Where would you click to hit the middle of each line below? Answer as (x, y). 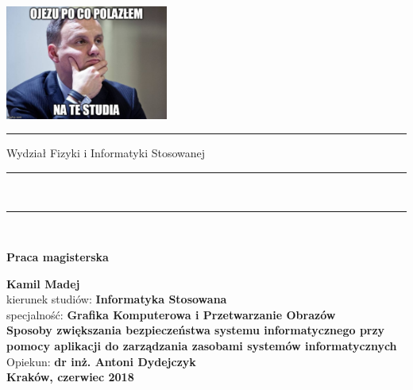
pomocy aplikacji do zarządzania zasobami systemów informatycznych (202, 346)
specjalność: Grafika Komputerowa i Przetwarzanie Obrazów (171, 314)
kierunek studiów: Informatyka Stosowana (117, 299)
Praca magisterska (58, 257)
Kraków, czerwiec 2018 (70, 377)
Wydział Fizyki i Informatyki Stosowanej (106, 153)
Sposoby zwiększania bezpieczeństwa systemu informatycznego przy (196, 330)
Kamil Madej (43, 283)
